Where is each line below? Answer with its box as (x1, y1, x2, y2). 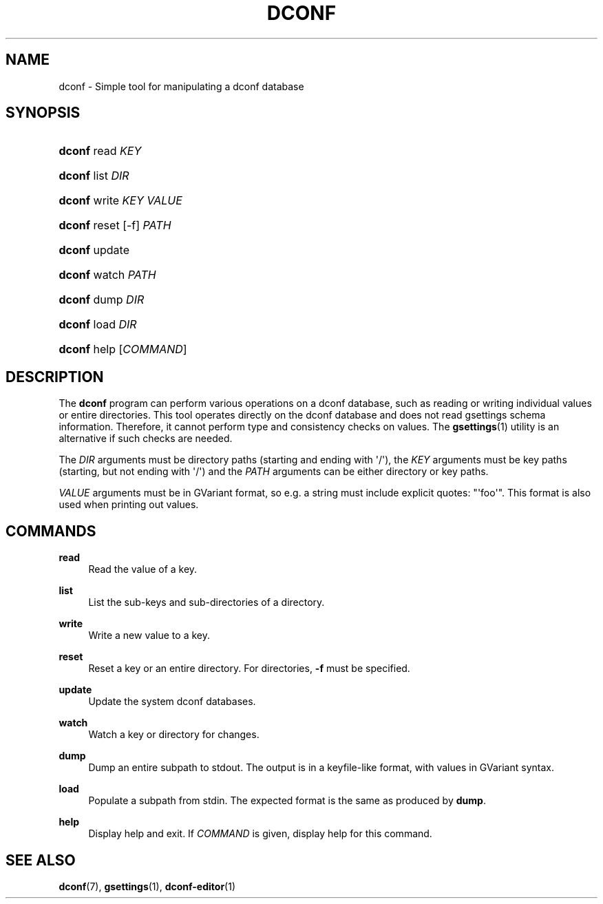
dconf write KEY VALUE (59, 193, 182, 208)
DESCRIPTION (6, 368, 104, 386)
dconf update (59, 243, 129, 257)
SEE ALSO (6, 851, 76, 869)
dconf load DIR (59, 317, 137, 332)
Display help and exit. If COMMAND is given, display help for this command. (88, 828, 432, 840)
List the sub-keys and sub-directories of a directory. (88, 596, 325, 609)
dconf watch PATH (59, 268, 156, 282)
